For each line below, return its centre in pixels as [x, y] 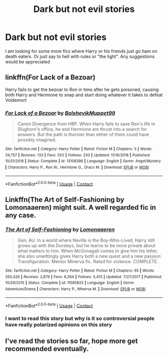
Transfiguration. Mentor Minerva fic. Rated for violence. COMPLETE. [88, 262]
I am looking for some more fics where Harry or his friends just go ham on [81, 51]
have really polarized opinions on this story [59, 325]
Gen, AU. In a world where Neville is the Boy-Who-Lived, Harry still [86, 240]
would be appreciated [28, 61]
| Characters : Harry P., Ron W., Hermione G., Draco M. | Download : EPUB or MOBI [77, 168]
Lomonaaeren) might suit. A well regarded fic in [81, 207]
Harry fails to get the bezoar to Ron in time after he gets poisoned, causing [82, 89]
